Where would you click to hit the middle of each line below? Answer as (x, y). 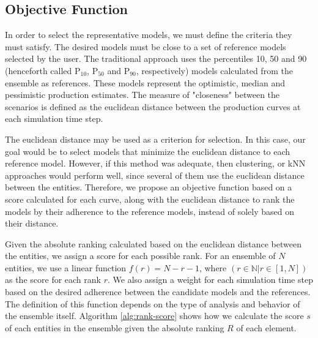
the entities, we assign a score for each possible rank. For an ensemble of (140, 256)
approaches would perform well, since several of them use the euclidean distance (155, 175)
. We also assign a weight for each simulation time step (210, 280)
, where (213, 267)
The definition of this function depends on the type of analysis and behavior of (153, 303)
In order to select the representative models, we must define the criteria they (149, 35)
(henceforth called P (43, 70)
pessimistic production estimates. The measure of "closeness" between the (142, 95)
